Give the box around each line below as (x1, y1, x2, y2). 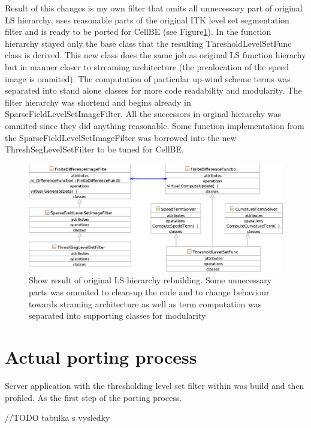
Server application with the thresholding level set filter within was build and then (5, 379, 304, 391)
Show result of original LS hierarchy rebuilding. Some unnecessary (29, 274, 272, 286)
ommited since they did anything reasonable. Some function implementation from (5, 119, 304, 131)
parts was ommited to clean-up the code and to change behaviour (29, 286, 270, 298)
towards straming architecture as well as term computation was (29, 297, 262, 310)
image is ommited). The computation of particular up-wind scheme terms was (5, 72, 291, 85)
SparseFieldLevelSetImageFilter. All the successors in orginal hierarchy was (5, 107, 281, 120)
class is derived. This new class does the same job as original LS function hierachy (5, 49, 306, 61)
